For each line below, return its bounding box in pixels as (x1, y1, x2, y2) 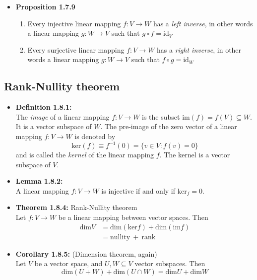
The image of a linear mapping (15, 111, 110, 122)
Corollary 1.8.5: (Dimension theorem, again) (15, 248, 157, 259)
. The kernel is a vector (159, 149, 230, 160)
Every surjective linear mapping (27, 44, 125, 55)
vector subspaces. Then (134, 258, 205, 269)
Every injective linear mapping (27, 18, 121, 28)
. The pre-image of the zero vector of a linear (100, 121, 237, 132)
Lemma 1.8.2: (15, 176, 63, 186)
